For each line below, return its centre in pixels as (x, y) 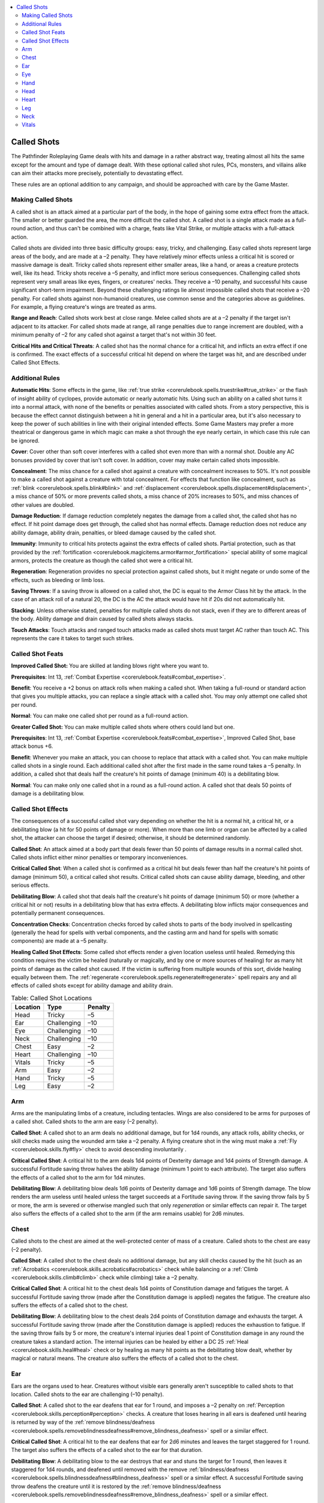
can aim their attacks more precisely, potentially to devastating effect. (97, 173)
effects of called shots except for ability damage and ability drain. (92, 985)
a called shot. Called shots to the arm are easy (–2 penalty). (85, 1122)
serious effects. (30, 885)
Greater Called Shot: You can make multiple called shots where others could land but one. (123, 727)
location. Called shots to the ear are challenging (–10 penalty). (88, 1394)
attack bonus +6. (32, 746)
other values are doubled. (43, 504)
